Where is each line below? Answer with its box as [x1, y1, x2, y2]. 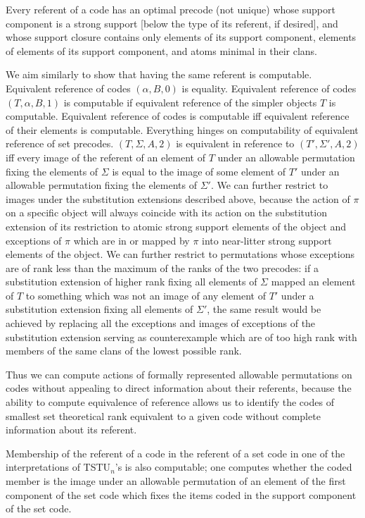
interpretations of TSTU [6, 460, 111, 474]
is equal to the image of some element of [112, 164, 286, 178]
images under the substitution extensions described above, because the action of [6, 191, 350, 206]
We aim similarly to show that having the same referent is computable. [6, 67, 312, 82]
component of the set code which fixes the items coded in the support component [6, 487, 357, 502]
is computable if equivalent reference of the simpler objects [63, 94, 317, 109]
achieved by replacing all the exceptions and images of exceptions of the [6, 316, 316, 331]
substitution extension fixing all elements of [6, 302, 193, 316]
